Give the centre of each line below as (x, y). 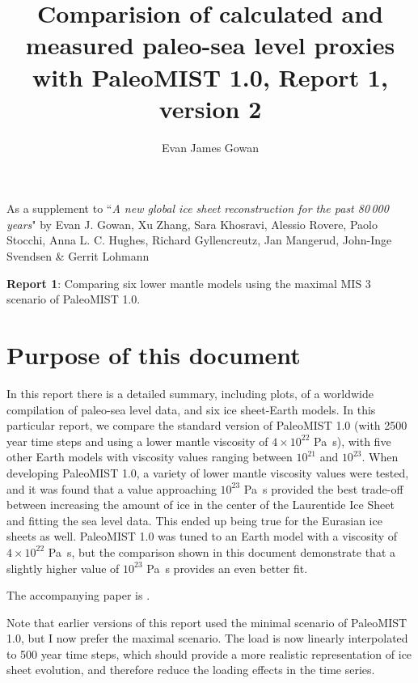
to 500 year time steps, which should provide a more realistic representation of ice (209, 653)
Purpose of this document (154, 355)
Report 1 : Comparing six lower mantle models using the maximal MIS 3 (189, 283)
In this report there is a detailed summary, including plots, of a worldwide (190, 393)
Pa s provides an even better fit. (227, 568)
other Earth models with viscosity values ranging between (150, 457)
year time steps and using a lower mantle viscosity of (137, 441)
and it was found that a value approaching (112, 488)
